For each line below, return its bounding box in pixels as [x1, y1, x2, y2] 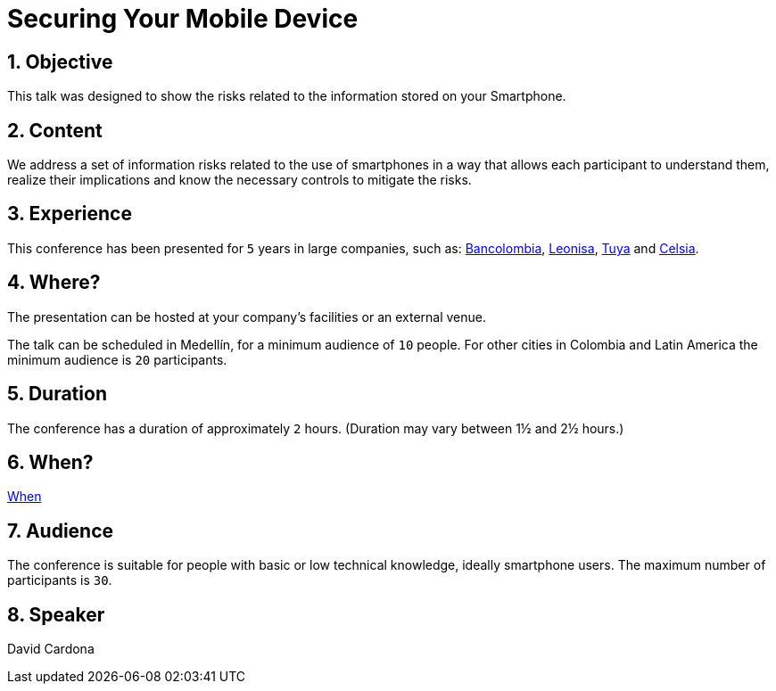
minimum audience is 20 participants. [7, 351, 227, 367]
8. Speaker [7, 603, 105, 626]
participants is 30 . [7, 572, 112, 588]
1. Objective [7, 50, 113, 73]
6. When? [7, 450, 94, 473]
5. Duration [7, 383, 107, 406]
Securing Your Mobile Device [7, 4, 359, 34]
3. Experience [7, 202, 132, 226]
